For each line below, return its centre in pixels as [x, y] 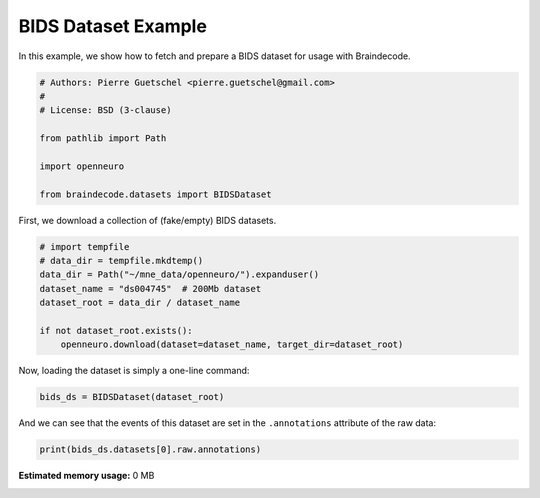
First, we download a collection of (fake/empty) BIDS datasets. [147, 220]
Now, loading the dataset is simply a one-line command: [134, 371]
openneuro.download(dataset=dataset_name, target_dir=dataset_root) [232, 344]
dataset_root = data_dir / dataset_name [139, 303]
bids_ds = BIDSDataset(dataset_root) [132, 397]
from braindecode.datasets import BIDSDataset [155, 194]
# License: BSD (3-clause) [105, 110]
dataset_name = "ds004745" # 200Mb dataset [150, 288]
